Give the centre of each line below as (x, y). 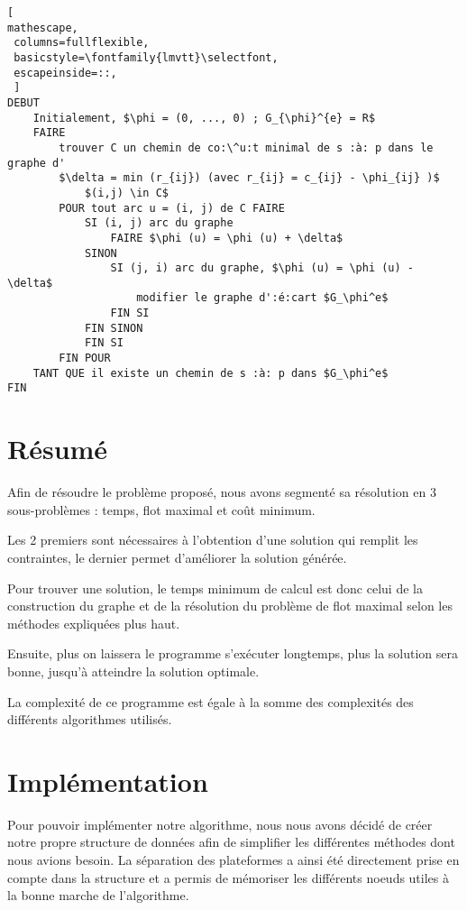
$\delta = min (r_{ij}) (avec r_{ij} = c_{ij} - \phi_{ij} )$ (249, 178)
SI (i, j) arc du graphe (159, 223)
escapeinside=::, (65, 73)
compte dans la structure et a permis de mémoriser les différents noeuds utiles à (228, 877)
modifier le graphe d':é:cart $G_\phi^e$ (262, 298)
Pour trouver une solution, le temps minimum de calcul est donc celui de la (215, 588)
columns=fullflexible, (82, 43)
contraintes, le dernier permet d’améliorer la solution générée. (177, 557)
